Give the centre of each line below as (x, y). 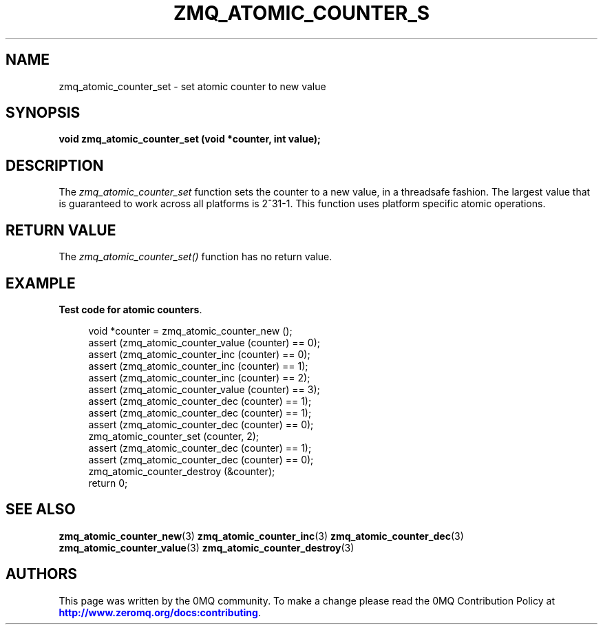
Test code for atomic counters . (130, 309)
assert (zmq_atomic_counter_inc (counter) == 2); (199, 377)
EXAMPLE (41, 283)
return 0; (108, 483)
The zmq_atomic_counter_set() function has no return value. (195, 257)
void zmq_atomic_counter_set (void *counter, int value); (190, 139)
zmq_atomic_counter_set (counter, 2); (174, 436)
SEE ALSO (41, 510)
